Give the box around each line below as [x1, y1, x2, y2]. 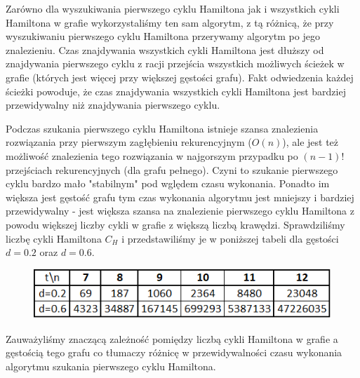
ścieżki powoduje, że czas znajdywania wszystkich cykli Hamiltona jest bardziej [6, 83, 346, 98]
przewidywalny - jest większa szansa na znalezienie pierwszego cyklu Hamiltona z [6, 203, 354, 218]
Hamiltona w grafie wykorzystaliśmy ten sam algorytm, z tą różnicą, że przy [6, 15, 334, 29]
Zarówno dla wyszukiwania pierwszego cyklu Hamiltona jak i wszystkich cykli [6, 1, 340, 15]
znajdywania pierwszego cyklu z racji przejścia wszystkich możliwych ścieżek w [6, 56, 345, 71]
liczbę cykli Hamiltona [6, 231, 102, 245]
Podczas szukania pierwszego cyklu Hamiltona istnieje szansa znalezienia [6, 121, 319, 135]
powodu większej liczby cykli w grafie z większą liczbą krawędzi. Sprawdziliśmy [6, 217, 345, 231]
